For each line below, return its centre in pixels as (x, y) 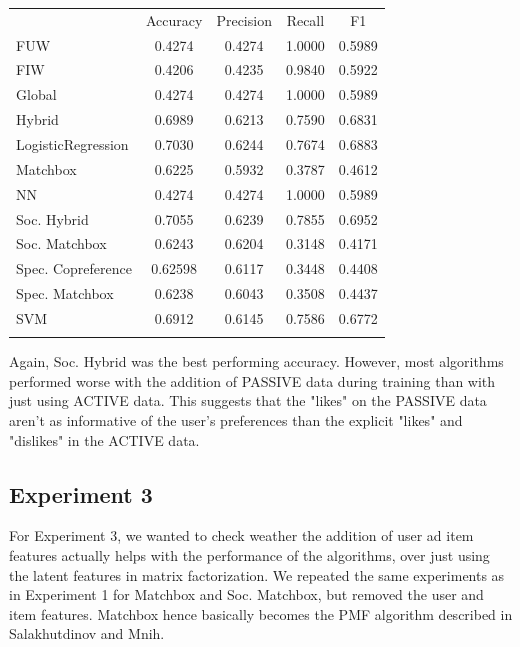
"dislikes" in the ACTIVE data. (104, 439)
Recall (305, 19)
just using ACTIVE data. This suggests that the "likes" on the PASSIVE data (248, 400)
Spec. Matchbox (65, 293)
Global (36, 94)
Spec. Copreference (74, 268)
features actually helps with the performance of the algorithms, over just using (249, 554)
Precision (244, 19)
